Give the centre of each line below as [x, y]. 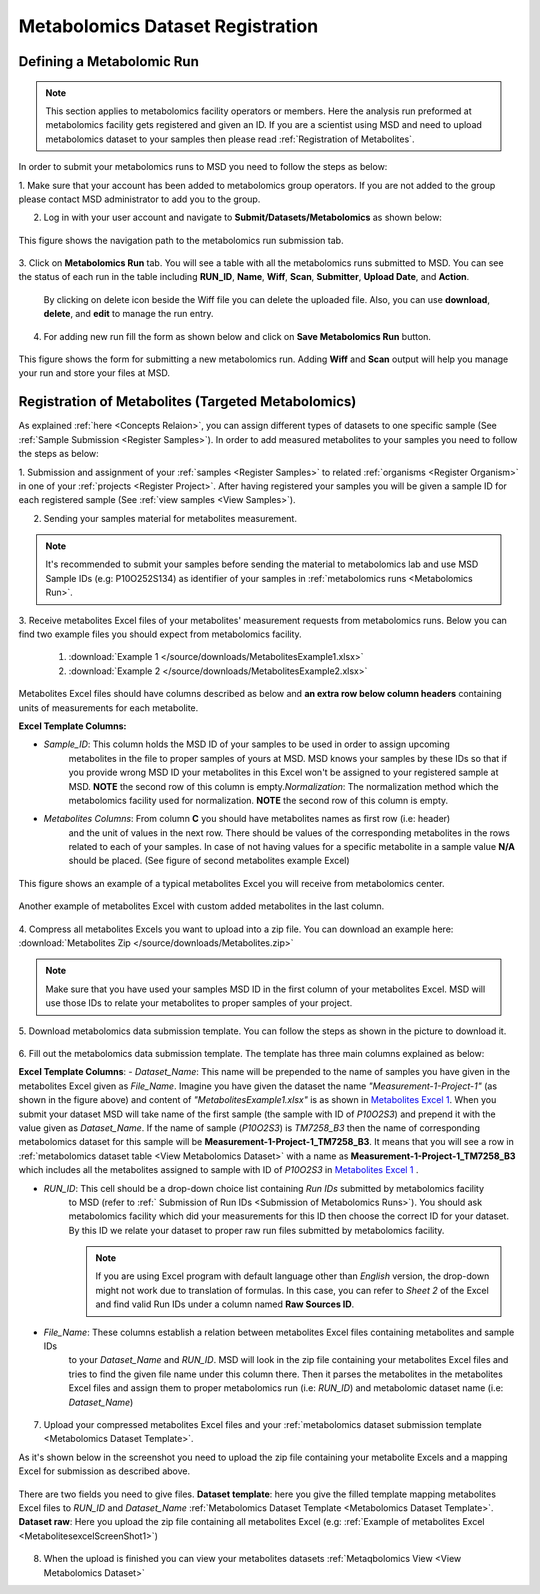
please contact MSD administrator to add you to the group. [139, 199]
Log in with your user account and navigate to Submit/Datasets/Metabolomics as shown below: [242, 217]
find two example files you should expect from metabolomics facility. [160, 634]
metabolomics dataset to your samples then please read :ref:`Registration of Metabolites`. [230, 139]
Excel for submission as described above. [104, 1471]
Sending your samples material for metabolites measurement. [170, 518]
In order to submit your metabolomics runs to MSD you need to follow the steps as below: [203, 167]
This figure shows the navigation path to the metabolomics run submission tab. [181, 240]
